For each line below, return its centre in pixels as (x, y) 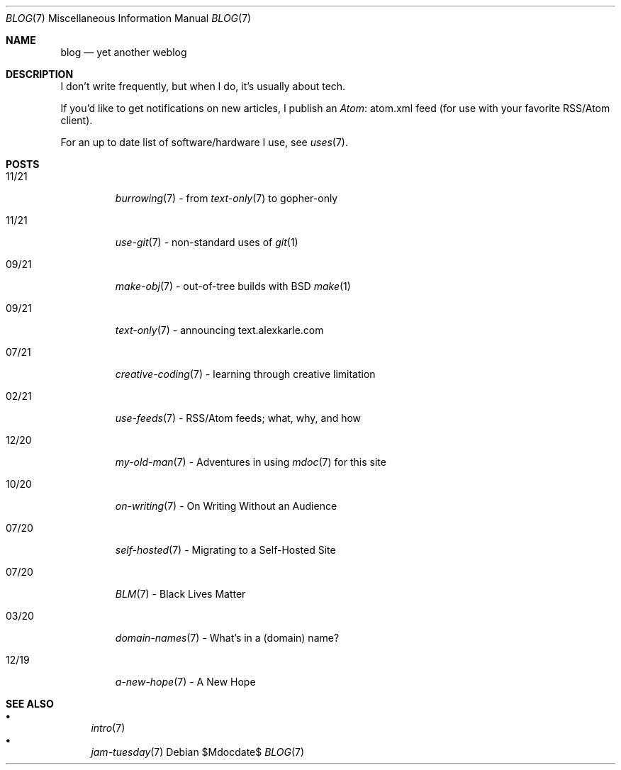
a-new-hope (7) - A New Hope (185, 682)
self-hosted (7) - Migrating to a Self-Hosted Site (225, 550)
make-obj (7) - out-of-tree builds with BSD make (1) (233, 286)
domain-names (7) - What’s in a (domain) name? (227, 638)
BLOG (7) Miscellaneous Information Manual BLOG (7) (129, 18)
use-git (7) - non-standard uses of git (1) (207, 242)
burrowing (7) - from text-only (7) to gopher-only (226, 198)
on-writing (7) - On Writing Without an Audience (226, 506)
